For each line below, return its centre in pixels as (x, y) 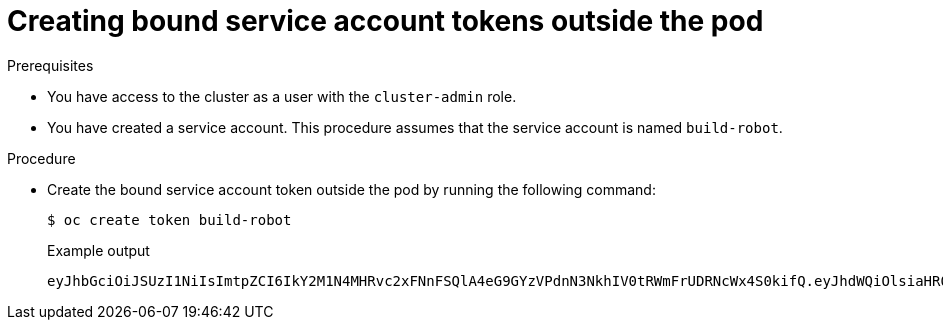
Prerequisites (50, 65)
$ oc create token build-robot (169, 219)
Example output (98, 250)
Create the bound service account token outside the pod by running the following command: (351, 189)
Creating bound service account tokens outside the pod (385, 21)
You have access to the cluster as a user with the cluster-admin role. (282, 96)
